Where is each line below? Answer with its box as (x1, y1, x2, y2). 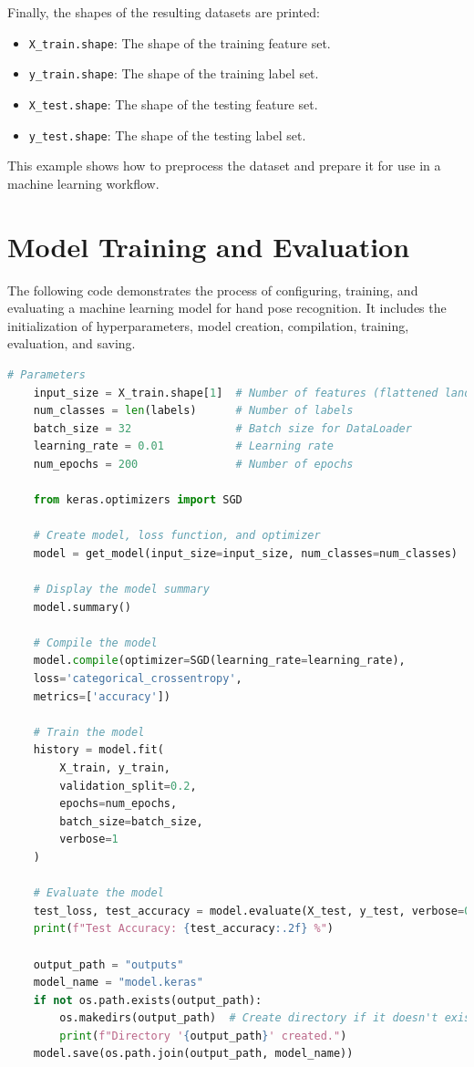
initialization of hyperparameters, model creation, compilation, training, (7, 316, 409, 335)
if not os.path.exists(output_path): (33, 993, 263, 1007)
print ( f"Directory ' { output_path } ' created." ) (59, 1029, 347, 1042)
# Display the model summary (33, 583, 210, 596)
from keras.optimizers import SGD (33, 493, 242, 507)
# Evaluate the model (33, 886, 164, 900)
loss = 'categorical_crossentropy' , (33, 672, 242, 685)
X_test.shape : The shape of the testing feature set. (28, 94, 318, 113)
